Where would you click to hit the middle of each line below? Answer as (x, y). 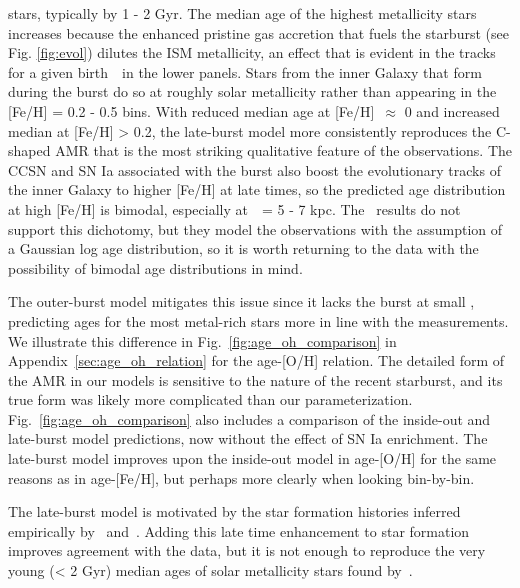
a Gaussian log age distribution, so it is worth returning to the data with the (243, 248)
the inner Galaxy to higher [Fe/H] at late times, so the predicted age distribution (257, 189)
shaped (29, 150)
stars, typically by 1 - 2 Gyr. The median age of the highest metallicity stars (242, 13)
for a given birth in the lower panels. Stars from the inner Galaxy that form (245, 71)
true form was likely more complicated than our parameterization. (210, 399)
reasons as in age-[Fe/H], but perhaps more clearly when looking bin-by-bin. (241, 477)
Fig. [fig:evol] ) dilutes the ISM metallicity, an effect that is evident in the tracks (252, 52)
